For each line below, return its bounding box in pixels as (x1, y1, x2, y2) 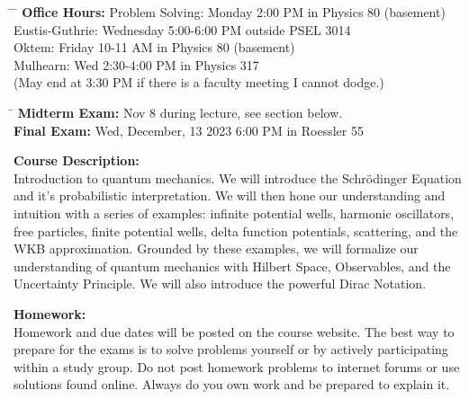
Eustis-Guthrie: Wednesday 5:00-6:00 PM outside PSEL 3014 (14, 20, 351, 39)
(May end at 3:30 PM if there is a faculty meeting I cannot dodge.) (14, 73, 384, 92)
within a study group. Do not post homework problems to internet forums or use (14, 357, 460, 376)
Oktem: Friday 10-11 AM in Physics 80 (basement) (14, 38, 295, 57)
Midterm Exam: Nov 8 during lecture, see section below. (17, 102, 343, 121)
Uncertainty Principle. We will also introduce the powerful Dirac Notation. (14, 274, 427, 293)
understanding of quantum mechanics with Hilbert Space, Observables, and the (14, 256, 451, 275)
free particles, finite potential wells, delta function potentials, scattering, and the (14, 221, 458, 240)
